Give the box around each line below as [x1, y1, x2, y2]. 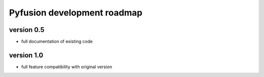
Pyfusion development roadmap [9, 7, 143, 18]
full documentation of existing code [21, 39, 93, 45]
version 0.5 [9, 26, 45, 34]
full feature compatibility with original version [21, 63, 112, 70]
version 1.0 [9, 51, 44, 59]
